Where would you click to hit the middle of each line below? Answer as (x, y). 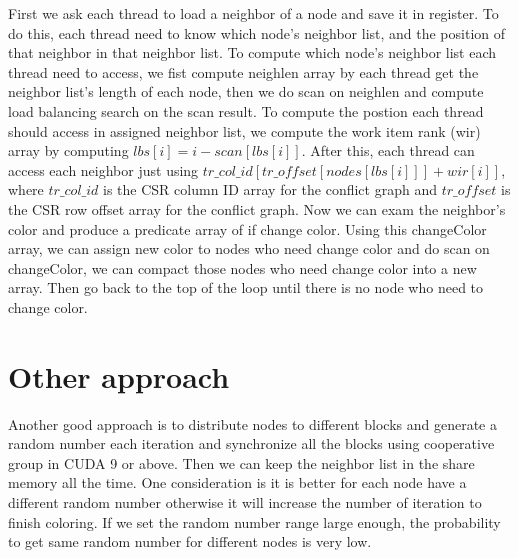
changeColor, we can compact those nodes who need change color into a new (242, 267)
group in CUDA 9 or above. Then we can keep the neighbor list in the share (241, 462)
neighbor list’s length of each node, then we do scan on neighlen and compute (246, 91)
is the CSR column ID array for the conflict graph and (270, 189)
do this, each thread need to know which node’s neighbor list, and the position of (257, 32)
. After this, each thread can (388, 150)
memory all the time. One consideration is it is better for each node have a (237, 482)
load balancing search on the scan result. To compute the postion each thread (246, 110)
